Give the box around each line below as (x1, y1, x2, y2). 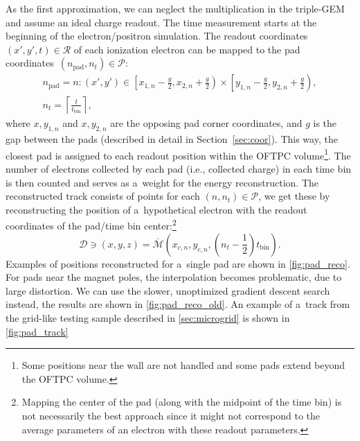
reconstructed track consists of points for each (6, 189, 200, 203)
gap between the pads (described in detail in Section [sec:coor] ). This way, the (6, 132, 338, 146)
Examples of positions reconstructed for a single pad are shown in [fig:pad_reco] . (6, 256, 350, 270)
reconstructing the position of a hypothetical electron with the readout (6, 202, 307, 216)
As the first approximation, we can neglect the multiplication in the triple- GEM (6, 1, 345, 15)
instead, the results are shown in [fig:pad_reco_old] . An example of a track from (6, 297, 350, 311)
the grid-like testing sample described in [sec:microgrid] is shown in (6, 311, 290, 325)
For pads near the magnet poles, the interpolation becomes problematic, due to (6, 270, 342, 284)
